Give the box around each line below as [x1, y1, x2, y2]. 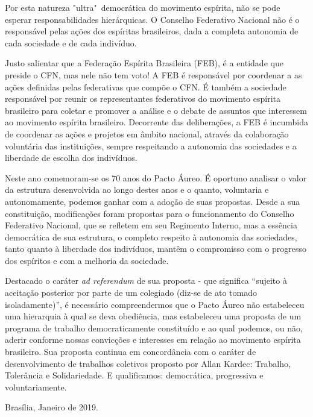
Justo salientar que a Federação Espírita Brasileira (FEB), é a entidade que [5, 57, 283, 69]
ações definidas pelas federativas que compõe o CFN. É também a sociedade [5, 80, 286, 93]
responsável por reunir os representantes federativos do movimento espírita [5, 92, 281, 105]
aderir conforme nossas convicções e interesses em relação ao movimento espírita [5, 333, 301, 346]
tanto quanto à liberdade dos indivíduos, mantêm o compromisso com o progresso [5, 242, 306, 255]
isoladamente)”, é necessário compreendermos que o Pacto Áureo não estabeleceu [5, 298, 305, 310]
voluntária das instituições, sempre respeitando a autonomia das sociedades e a [5, 139, 297, 152]
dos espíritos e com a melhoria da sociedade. [5, 254, 169, 266]
